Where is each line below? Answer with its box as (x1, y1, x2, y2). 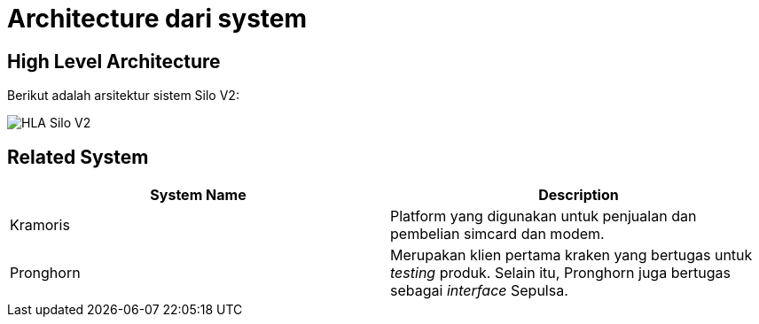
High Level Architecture (7, 50, 221, 73)
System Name (150, 186, 246, 204)
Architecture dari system (7, 4, 308, 34)
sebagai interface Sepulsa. (390, 282, 568, 300)
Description (538, 186, 619, 204)
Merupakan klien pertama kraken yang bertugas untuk (390, 246, 753, 265)
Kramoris (10, 216, 70, 235)
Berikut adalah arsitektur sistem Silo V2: (7, 88, 239, 104)
